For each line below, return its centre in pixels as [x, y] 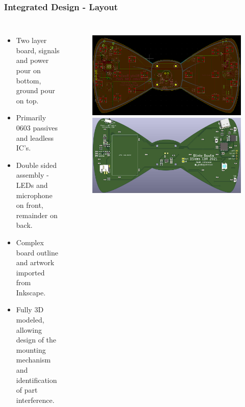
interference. [35, 400]
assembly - [32, 175]
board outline [37, 252]
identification [36, 380]
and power [32, 60]
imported [30, 272]
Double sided [36, 165]
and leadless [35, 137]
